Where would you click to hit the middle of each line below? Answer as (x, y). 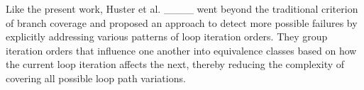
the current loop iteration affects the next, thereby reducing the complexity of (175, 64)
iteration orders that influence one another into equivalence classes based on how (181, 50)
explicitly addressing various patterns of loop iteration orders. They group (167, 36)
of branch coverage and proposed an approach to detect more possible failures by (182, 22)
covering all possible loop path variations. (96, 78)
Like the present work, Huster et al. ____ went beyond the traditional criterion (182, 9)
